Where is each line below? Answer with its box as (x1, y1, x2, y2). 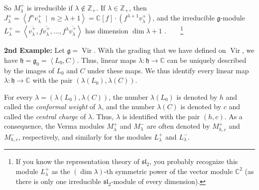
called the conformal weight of (4, 101, 96, 112)
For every (4, 91, 33, 102)
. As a (224, 111, 243, 121)
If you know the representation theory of (15, 156, 139, 167)
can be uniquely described (167, 54, 247, 65)
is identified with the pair (122, 111, 200, 121)
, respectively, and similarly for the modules (18, 131, 152, 142)
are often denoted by (146, 121, 210, 131)
